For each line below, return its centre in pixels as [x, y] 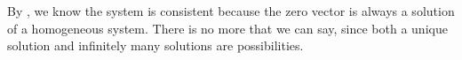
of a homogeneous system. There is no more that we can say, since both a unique [227, 28]
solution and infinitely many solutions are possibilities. [155, 45]
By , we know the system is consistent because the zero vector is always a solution [231, 11]
